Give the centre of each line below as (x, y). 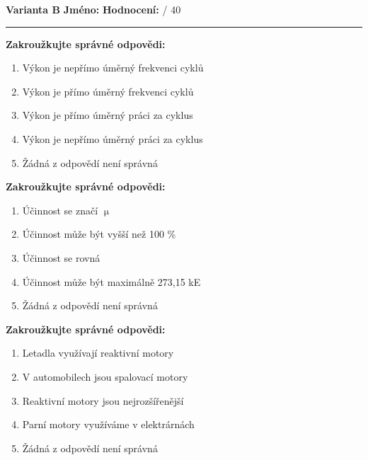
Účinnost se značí (60, 210)
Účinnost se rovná (61, 257)
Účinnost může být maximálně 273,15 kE (111, 281)
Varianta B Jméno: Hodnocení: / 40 (93, 9)
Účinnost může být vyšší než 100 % (99, 234)
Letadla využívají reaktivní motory (98, 353)
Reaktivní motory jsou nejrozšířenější (103, 400)
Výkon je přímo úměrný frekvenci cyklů (108, 91)
